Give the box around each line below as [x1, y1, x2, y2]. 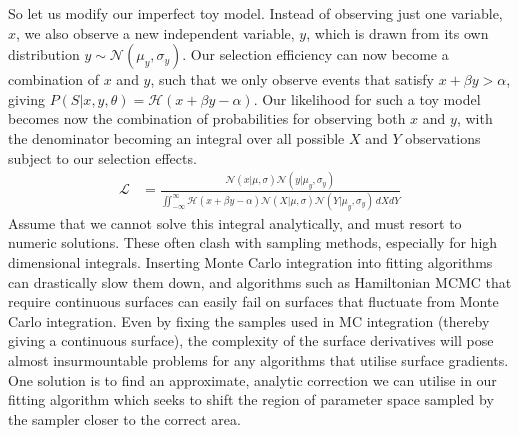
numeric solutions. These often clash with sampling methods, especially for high [8, 232, 498, 253]
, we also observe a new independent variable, [16, 22, 295, 43]
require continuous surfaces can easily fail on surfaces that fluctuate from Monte [8, 291, 499, 312]
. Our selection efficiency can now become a [182, 44, 449, 65]
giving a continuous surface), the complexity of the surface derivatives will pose [8, 330, 494, 351]
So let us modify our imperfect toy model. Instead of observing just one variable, [8, 3, 503, 23]
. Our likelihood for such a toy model [253, 88, 481, 109]
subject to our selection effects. [8, 147, 197, 168]
